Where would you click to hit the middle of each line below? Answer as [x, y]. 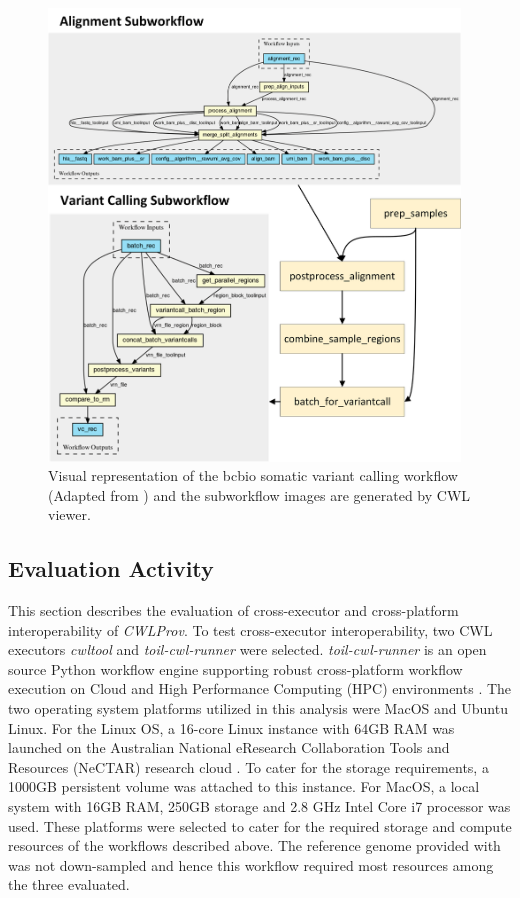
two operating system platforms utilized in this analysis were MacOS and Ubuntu [258, 708]
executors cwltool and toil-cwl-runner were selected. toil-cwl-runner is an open [247, 649]
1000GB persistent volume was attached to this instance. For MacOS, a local [244, 786]
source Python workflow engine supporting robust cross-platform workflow [235, 668]
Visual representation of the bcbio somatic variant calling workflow [253, 475]
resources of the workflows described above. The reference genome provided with [254, 845]
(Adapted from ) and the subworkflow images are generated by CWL [259, 494]
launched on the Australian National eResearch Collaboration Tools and [229, 747]
